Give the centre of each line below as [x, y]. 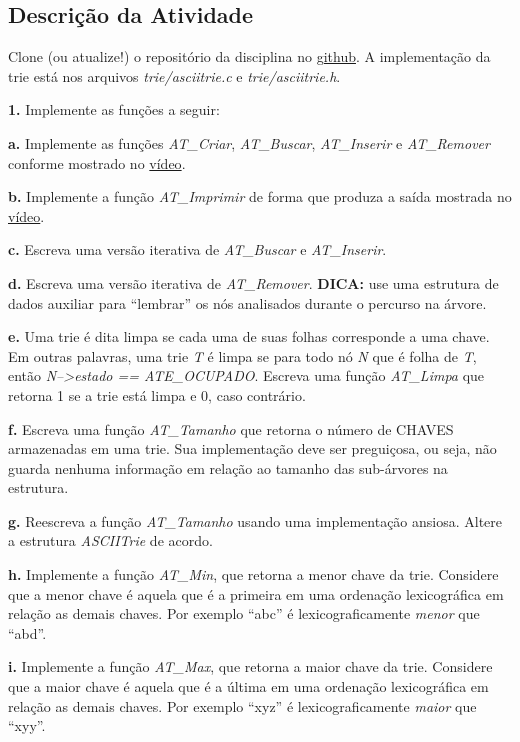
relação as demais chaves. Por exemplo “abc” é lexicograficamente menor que [244, 613]
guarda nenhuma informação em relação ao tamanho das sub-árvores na [228, 467]
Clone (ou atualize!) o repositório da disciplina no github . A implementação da [249, 56]
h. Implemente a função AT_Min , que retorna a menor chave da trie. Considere [253, 574]
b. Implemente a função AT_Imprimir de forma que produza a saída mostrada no [260, 196]
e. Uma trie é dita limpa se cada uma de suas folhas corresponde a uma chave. [249, 336]
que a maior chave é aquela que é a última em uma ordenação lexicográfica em [248, 686]
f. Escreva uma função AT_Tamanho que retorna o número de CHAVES [231, 428]
